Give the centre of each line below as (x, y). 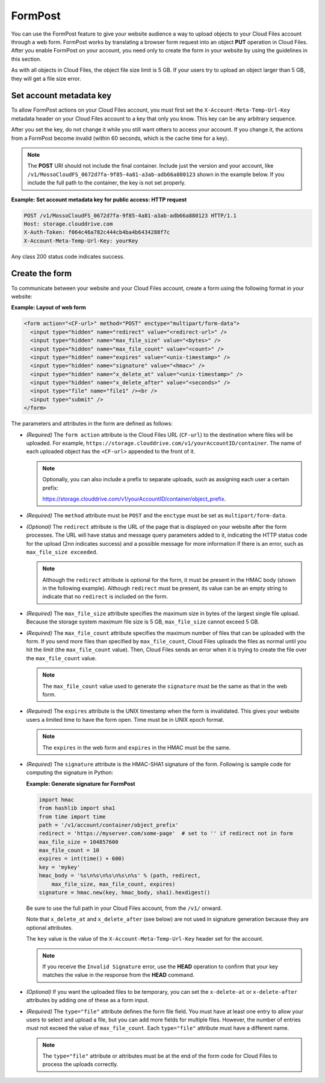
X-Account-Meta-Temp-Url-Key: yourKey (81, 241)
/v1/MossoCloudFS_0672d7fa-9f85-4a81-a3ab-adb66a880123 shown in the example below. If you (156, 174)
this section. (26, 59)
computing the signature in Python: (70, 772)
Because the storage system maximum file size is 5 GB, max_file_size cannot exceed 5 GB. (143, 622)
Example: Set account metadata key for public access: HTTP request (99, 200)
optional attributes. (50, 927)
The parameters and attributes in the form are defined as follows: (92, 424)
